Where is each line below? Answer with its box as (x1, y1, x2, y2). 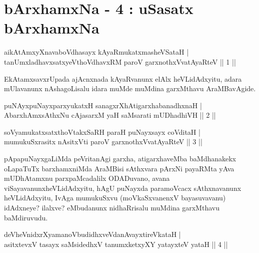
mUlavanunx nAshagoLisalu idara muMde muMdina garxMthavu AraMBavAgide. (4, 83, 256, 94)
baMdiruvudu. (4, 212, 48, 222)
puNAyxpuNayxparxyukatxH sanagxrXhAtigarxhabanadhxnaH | (4, 100, 202, 110)
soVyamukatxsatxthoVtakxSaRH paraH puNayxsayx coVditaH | (4, 126, 200, 137)
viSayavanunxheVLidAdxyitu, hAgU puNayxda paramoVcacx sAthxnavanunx (4, 182, 241, 193)
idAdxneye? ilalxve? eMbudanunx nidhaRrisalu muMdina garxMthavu (4, 202, 219, 213)
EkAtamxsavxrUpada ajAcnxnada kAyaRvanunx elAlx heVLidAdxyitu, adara (4, 73, 242, 84)
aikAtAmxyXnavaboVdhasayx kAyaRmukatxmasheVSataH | (4, 47, 189, 57)
